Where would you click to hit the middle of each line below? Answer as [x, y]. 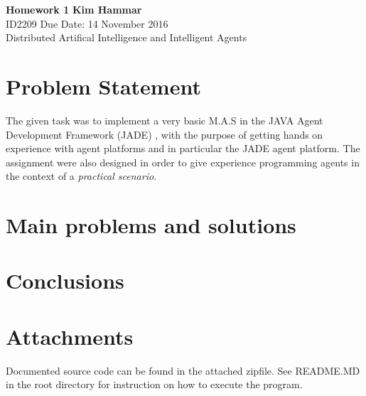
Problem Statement [103, 86]
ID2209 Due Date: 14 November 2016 [87, 23]
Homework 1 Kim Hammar [74, 9]
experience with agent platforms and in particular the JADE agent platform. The [183, 148]
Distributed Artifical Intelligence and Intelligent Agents [127, 37]
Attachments [70, 336]
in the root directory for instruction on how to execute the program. [154, 384]
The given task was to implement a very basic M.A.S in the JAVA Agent [165, 120]
